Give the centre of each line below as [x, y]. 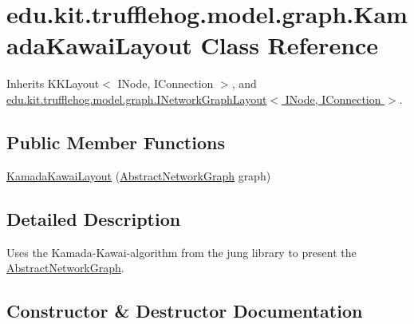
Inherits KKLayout [53, 83]
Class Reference [290, 45]
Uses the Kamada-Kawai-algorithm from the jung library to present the [181, 252]
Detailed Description [94, 218]
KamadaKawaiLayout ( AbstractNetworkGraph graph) [139, 175]
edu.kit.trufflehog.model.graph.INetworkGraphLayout [137, 99]
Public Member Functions [116, 142]
